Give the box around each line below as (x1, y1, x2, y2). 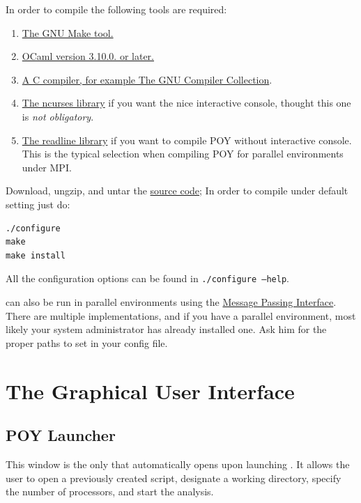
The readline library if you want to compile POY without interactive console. (22, 132, 352, 147)
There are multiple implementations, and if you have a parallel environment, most (6, 308, 356, 323)
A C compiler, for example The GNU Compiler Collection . (22, 72, 272, 86)
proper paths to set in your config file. (6, 335, 168, 350)
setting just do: (6, 196, 70, 211)
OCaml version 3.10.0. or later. (22, 49, 154, 63)
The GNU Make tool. (22, 25, 114, 40)
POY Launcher (6, 424, 116, 446)
